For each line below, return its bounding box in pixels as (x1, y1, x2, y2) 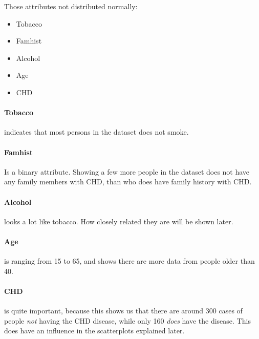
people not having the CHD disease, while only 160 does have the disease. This (4, 315, 251, 326)
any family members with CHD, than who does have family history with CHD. (4, 176, 252, 187)
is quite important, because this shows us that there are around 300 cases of (4, 305, 243, 316)
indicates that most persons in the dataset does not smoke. (4, 126, 189, 137)
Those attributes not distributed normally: (4, 1, 138, 11)
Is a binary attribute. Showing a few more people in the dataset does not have (4, 166, 250, 177)
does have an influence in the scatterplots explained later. (4, 325, 185, 336)
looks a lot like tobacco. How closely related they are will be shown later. (4, 216, 233, 226)
